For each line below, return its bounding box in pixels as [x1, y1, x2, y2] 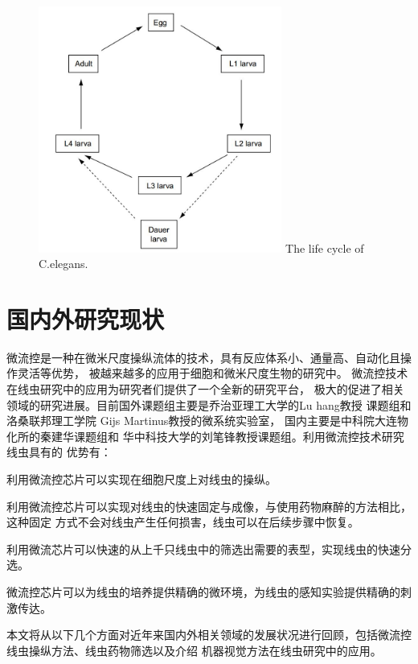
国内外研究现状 [6, 302, 165, 335]
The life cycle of [285, 239, 364, 256]
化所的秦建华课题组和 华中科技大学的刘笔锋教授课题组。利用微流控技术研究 [6, 427, 404, 444]
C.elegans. [39, 255, 88, 272]
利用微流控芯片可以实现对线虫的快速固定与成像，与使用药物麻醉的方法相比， [6, 497, 412, 514]
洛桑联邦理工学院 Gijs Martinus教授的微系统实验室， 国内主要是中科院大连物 [6, 412, 409, 429]
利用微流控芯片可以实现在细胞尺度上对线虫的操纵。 [6, 470, 277, 487]
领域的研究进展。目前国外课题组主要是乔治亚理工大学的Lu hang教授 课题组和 [6, 396, 412, 413]
